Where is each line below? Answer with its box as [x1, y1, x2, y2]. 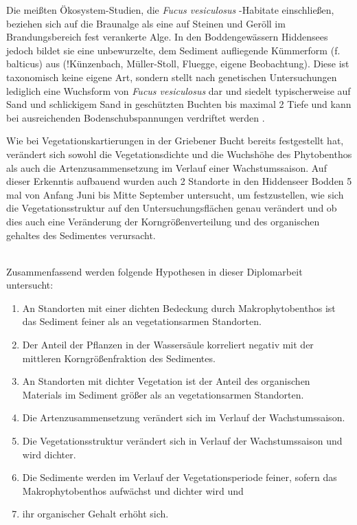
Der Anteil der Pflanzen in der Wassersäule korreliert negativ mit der [22, 337, 314, 352]
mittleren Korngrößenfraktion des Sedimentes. [22, 350, 216, 365]
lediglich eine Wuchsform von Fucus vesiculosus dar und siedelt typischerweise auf [6, 83, 351, 98]
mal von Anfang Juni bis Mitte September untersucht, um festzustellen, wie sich [6, 187, 344, 201]
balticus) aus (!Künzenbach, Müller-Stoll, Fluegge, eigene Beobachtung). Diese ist [6, 56, 349, 71]
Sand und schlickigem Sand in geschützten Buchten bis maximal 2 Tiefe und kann [6, 97, 352, 111]
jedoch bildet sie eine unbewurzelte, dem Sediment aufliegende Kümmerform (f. [6, 43, 341, 57]
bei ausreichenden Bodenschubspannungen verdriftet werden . [6, 110, 265, 124]
